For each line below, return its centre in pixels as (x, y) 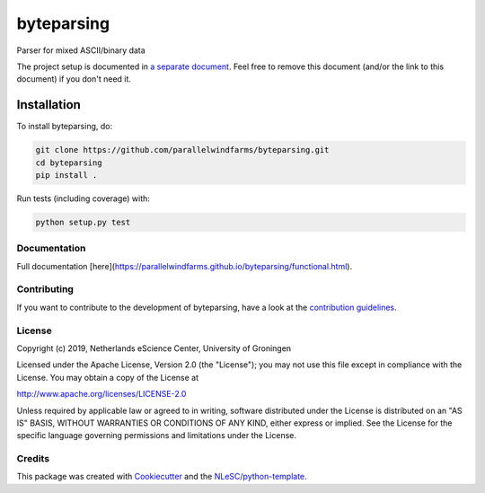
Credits (33, 459)
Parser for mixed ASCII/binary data (81, 50)
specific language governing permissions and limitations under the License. (156, 436)
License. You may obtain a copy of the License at (108, 377)
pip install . (66, 175)
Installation (48, 105)
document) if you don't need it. (74, 79)
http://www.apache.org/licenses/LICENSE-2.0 (101, 394)
